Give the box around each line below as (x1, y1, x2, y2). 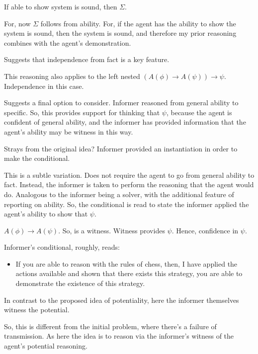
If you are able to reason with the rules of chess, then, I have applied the (15, 258, 238, 269)
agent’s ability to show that (4, 209, 88, 219)
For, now (4, 18, 31, 28)
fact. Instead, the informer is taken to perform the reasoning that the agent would (4, 179, 254, 190)
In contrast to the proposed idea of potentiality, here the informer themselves (4, 294, 239, 305)
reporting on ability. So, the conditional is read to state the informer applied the (4, 199, 249, 209)
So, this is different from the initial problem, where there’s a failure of (4, 321, 217, 331)
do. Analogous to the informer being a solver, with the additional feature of (4, 189, 234, 199)
